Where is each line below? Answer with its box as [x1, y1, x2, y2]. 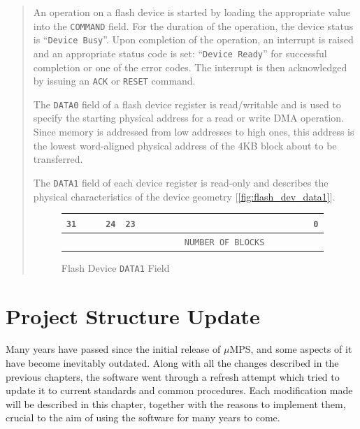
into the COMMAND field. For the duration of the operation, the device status [33, 18, 354, 33]
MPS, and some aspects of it [229, 342, 352, 356]
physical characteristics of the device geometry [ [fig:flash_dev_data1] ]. [33, 189, 336, 203]
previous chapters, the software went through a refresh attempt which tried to [6, 369, 340, 384]
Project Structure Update [6, 301, 260, 330]
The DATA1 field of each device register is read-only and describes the [33, 175, 329, 189]
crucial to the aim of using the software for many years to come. [6, 410, 280, 425]
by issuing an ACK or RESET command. [33, 73, 196, 88]
